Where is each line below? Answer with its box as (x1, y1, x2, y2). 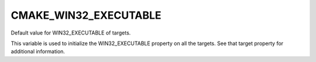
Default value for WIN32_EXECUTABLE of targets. (11, 29, 131, 36)
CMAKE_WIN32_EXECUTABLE (11, 9, 162, 22)
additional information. (11, 48, 66, 55)
